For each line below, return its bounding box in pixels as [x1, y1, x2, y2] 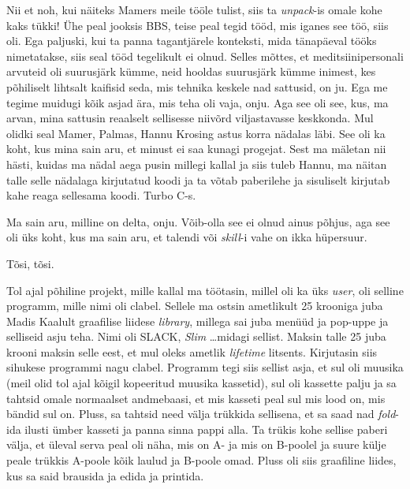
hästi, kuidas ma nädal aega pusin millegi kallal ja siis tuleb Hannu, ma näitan [6, 155, 387, 172]
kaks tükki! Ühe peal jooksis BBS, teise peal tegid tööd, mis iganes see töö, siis [6, 17, 389, 33]
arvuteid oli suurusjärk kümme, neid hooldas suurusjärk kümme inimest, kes [6, 63, 376, 80]
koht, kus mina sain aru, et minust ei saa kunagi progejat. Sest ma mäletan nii [6, 140, 386, 157]
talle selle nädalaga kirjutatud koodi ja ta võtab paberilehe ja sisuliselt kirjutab [6, 171, 390, 188]
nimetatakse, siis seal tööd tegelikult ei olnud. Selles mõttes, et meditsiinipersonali [6, 47, 404, 64]
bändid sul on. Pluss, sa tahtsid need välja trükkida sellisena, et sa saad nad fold [6, 405, 396, 422]
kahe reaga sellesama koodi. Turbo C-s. [6, 187, 196, 203]
